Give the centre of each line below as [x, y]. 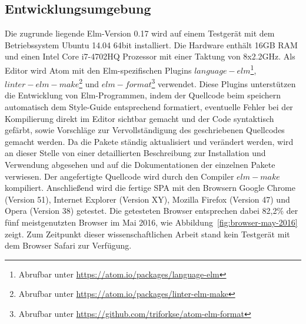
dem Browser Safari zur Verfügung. [68, 245]
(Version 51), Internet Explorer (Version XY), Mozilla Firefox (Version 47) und [147, 199]
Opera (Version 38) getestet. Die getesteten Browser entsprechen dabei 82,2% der [152, 211]
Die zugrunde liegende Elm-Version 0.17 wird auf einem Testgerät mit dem [140, 33]
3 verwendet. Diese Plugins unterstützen [224, 83]
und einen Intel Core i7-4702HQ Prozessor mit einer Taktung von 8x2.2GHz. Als [150, 56]
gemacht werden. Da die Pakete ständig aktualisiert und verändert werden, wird [149, 141]
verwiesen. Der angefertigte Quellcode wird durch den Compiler [119, 176]
